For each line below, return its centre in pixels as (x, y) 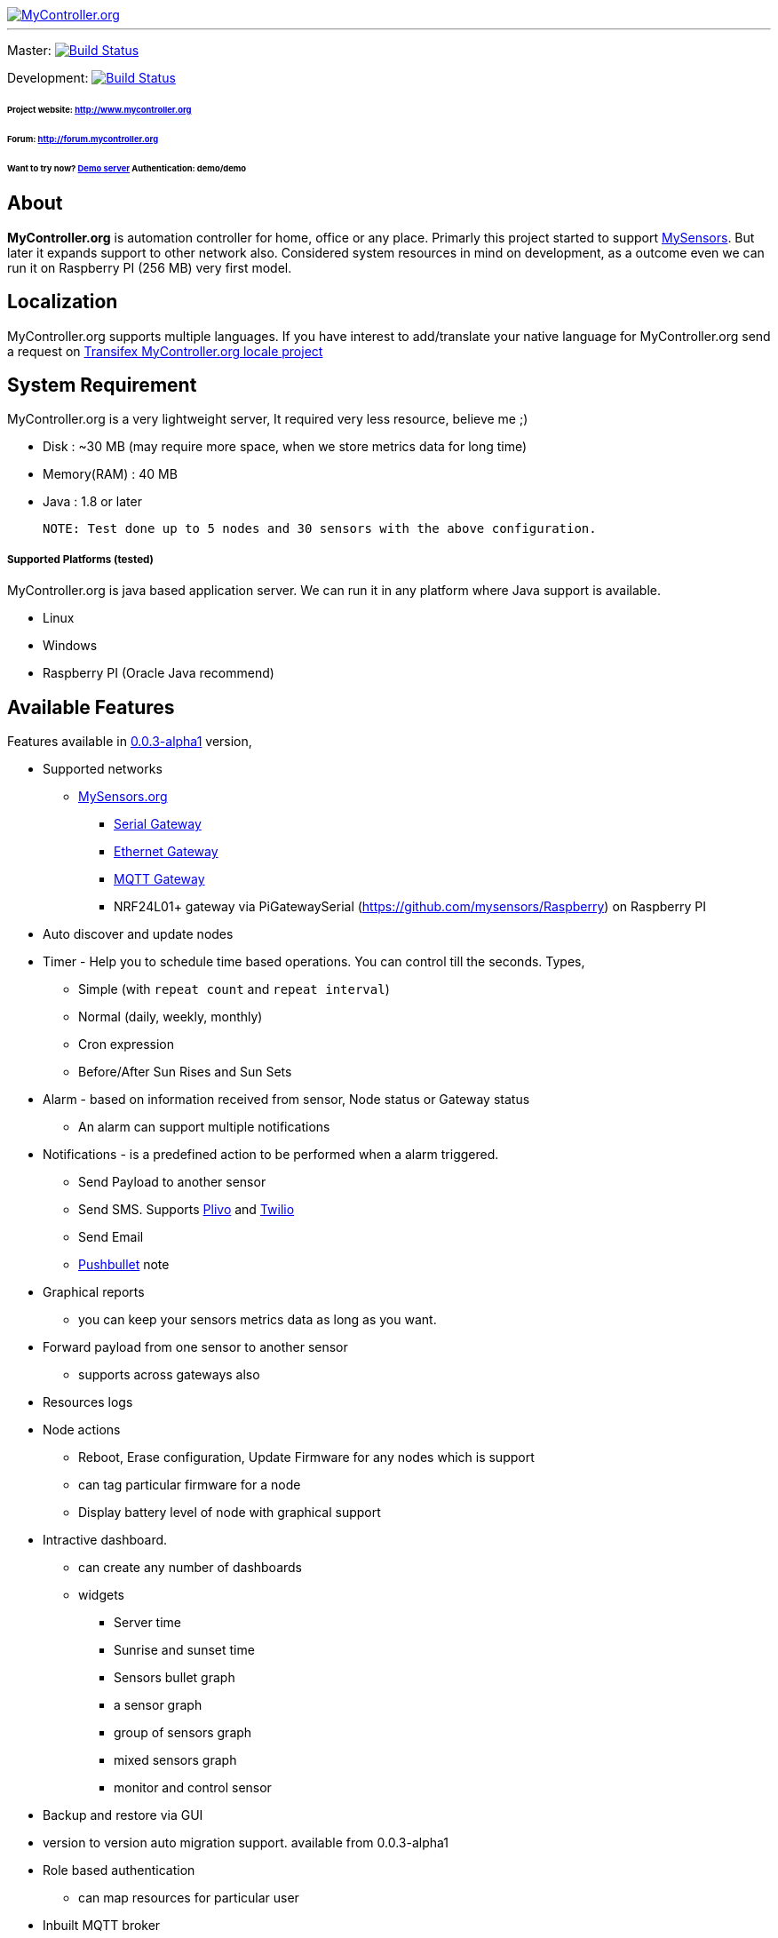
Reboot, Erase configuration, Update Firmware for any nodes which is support (306, 1457)
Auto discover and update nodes (138, 934)
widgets (102, 1595)
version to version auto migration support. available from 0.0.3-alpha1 (246, 1843)
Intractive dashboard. (105, 1540)
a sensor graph (158, 1705)
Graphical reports (94, 1292)
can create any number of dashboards (191, 1568)
